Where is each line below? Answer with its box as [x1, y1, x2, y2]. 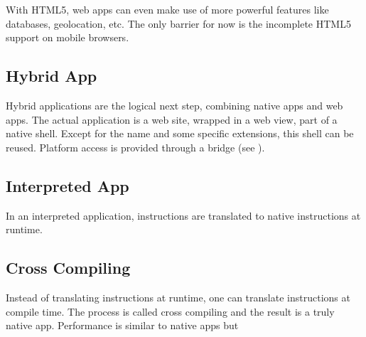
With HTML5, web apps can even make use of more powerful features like [6, 2, 329, 16]
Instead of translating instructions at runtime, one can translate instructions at [6, 289, 350, 304]
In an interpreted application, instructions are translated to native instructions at [6, 208, 361, 223]
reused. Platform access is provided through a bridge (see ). [6, 139, 265, 154]
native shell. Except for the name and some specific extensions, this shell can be [6, 126, 354, 141]
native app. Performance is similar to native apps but [6, 318, 239, 333]
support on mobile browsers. [6, 30, 129, 45]
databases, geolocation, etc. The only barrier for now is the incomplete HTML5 [6, 16, 351, 31]
